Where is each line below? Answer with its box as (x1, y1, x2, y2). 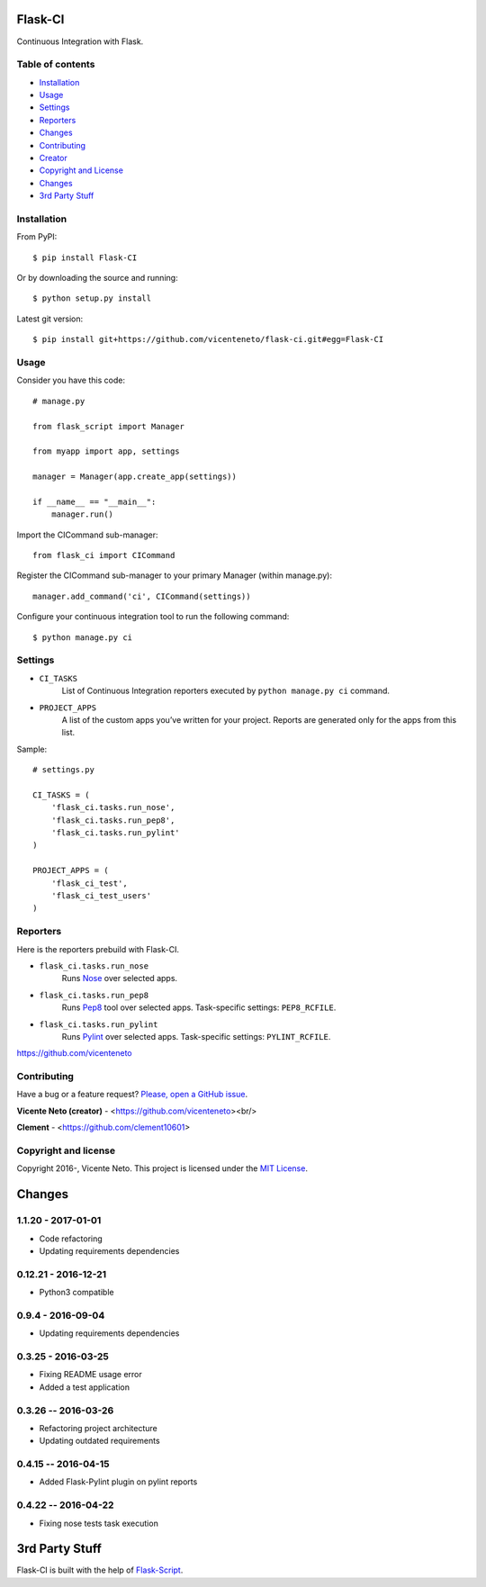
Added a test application (39, 1382, 130, 1393)
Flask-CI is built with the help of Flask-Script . (16, 1564, 184, 1575)
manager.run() (50, 509, 114, 519)
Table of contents (16, 59, 95, 71)
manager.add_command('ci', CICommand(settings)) (32, 591, 251, 601)
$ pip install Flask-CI (32, 252, 138, 263)
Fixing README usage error (39, 1369, 143, 1380)
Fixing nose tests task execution (39, 1518, 159, 1528)
